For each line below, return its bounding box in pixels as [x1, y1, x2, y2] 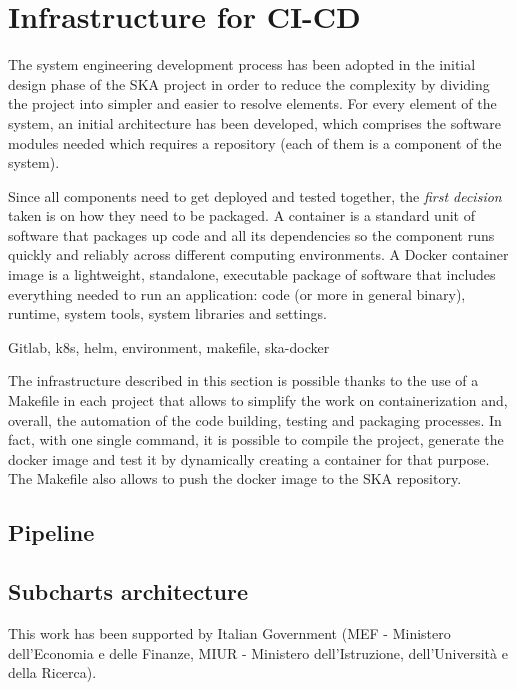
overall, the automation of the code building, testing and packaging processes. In [8, 409, 502, 430]
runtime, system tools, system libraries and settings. [8, 303, 327, 324]
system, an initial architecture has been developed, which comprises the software [8, 112, 501, 133]
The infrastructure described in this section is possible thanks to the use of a [8, 370, 479, 391]
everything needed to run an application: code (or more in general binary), [8, 283, 466, 304]
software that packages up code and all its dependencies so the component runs [8, 224, 495, 245]
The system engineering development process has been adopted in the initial [8, 54, 476, 75]
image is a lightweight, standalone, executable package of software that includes [8, 264, 496, 285]
